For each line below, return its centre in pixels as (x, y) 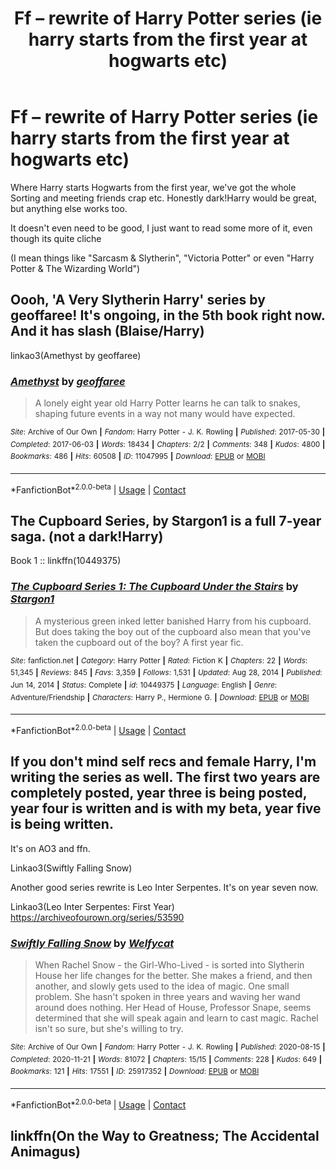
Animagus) (45, 1152)
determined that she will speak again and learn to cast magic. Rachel (176, 1018)
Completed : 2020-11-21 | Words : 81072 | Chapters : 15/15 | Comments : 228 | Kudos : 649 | (166, 1059)
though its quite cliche (56, 238)
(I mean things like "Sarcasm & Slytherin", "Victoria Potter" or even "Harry (162, 258)
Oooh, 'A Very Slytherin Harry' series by (138, 300)
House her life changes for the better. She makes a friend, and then (173, 976)
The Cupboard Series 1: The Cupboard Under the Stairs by (154, 587)
